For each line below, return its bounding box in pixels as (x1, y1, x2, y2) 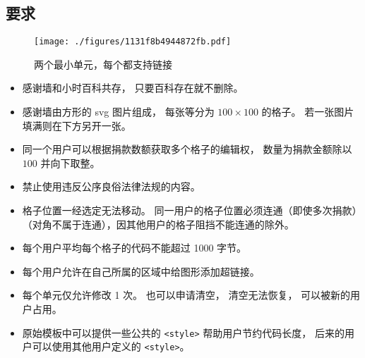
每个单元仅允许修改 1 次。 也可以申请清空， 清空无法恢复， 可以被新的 (22, 288, 351, 302)
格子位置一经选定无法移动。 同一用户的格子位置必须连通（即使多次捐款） (22, 203, 357, 218)
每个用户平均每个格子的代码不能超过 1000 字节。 (22, 240, 247, 255)
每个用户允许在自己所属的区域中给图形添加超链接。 (22, 264, 260, 278)
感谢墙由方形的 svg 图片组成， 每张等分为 (22, 104, 215, 119)
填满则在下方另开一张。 (22, 118, 131, 132)
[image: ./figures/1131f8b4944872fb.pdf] (34, 37, 232, 47)
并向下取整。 (40, 155, 100, 170)
